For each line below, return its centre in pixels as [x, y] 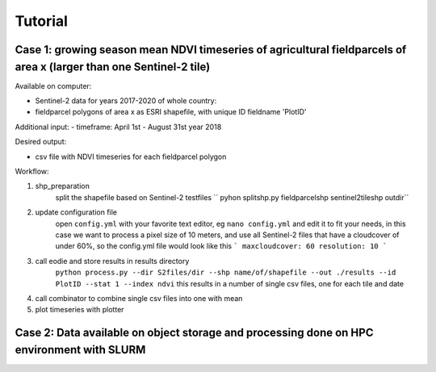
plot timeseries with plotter [80, 310]
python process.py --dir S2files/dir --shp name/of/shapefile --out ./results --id [226, 273]
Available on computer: [53, 86]
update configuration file [76, 212]
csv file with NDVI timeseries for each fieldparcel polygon [131, 157]
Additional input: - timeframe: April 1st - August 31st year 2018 [118, 127]
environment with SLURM [80, 350]
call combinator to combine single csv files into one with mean [139, 298]
